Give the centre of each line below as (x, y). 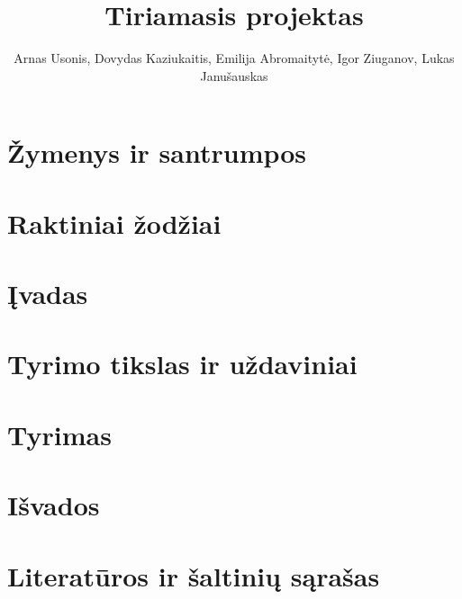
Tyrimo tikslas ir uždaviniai (182, 364)
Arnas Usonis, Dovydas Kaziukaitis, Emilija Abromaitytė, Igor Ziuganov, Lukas (234, 58)
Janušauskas (234, 75)
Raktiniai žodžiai (114, 223)
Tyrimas (59, 434)
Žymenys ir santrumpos (157, 152)
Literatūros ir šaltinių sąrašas (194, 575)
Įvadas (48, 294)
